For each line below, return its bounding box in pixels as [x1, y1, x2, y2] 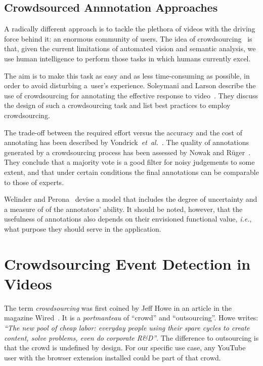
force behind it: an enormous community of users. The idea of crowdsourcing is [4, 33, 252, 44]
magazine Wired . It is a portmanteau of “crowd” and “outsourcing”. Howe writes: [4, 312, 258, 323]
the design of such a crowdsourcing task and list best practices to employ [4, 100, 231, 111]
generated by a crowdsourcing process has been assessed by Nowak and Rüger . [4, 147, 251, 157]
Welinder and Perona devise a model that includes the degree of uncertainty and [4, 194, 257, 204]
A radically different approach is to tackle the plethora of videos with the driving [4, 23, 255, 34]
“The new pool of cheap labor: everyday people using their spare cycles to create [4, 322, 250, 333]
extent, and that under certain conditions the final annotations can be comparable [4, 166, 259, 177]
